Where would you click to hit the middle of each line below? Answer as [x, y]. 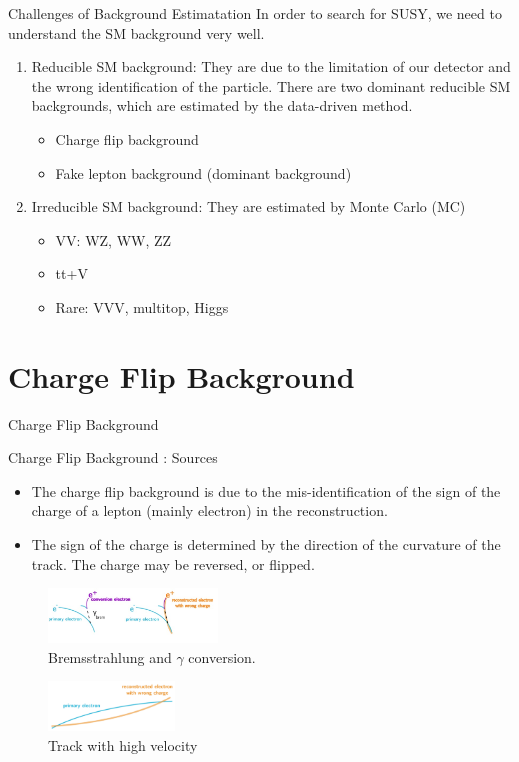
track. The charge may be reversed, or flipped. [173, 563]
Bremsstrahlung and [110, 656]
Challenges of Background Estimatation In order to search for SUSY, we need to [255, 13]
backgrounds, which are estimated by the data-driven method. [222, 105]
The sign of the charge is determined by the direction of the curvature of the [266, 544]
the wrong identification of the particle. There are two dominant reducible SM [271, 85]
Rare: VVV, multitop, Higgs [142, 306]
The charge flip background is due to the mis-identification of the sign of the [266, 490]
